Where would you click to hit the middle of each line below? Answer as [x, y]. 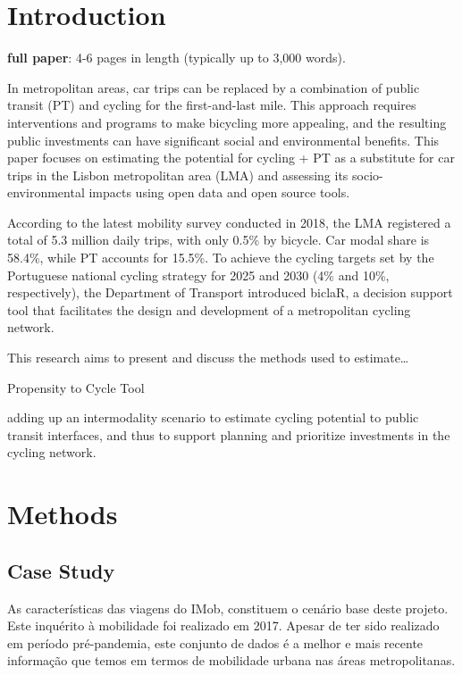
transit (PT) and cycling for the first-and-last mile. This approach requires [212, 105]
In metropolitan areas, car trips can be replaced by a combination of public [214, 87]
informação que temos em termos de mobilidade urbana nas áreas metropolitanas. [231, 660]
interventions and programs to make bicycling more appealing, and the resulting [227, 122]
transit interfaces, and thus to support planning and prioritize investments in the [229, 434]
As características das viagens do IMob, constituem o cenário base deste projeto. [228, 608]
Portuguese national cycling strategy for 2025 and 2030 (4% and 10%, [198, 275]
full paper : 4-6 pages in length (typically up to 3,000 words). [176, 58]
